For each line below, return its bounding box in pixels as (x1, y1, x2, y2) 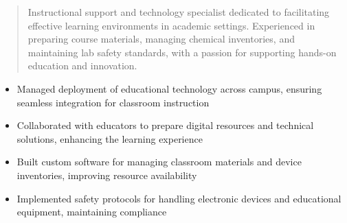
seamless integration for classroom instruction (16, 95, 210, 109)
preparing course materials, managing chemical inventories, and (27, 32, 295, 46)
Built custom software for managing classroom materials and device (16, 154, 302, 169)
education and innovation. (27, 58, 137, 73)
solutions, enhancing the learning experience (16, 131, 203, 145)
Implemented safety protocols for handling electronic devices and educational (16, 191, 342, 205)
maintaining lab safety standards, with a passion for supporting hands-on (27, 45, 337, 59)
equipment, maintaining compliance (16, 204, 167, 219)
